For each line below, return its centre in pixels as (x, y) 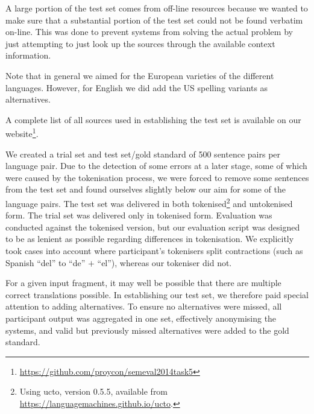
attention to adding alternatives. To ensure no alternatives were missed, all (144, 306)
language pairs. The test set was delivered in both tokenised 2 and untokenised (149, 202)
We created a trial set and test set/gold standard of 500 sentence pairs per (143, 154)
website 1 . (22, 132)
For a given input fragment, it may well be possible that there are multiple (143, 283)
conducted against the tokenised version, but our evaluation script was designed (153, 227)
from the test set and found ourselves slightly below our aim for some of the (146, 189)
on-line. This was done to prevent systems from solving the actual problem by (149, 32)
